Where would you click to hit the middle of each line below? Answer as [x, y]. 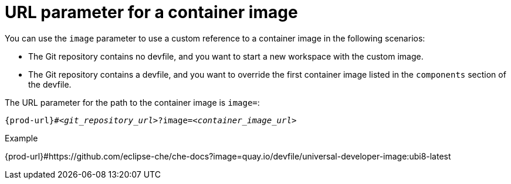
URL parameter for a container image [151, 12]
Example [21, 138]
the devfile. [50, 84]
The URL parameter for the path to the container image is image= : [132, 102]
